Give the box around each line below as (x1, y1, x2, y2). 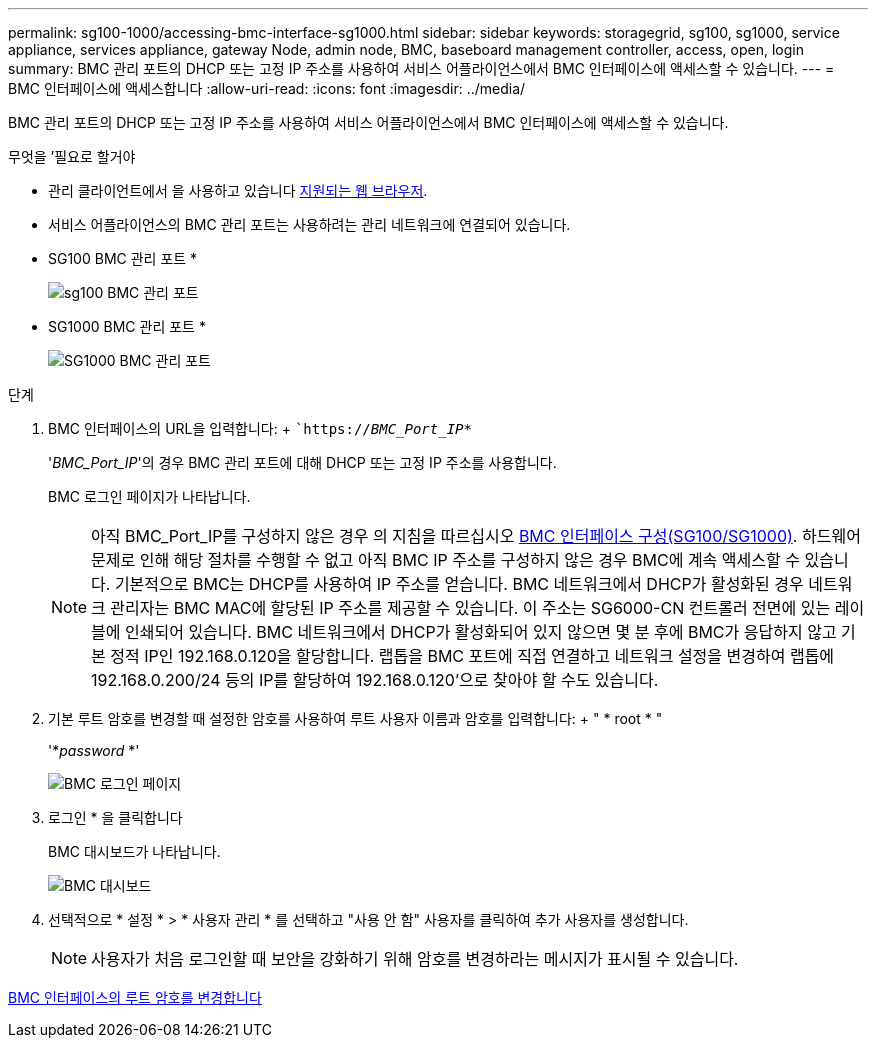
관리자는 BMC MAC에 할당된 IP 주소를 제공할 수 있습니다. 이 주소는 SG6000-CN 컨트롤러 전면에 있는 (110, 598, 831, 618)
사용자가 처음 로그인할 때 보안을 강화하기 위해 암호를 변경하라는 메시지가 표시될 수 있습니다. (91, 949, 739, 969)
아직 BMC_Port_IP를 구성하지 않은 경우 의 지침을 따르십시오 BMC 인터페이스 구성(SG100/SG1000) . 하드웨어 (91, 526, 861, 546)
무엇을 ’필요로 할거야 (8, 148, 136, 165)
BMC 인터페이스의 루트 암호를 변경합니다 (8, 989, 262, 1006)
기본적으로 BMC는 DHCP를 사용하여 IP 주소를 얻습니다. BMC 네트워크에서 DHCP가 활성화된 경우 (114, 574, 804, 594)
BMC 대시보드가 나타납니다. (48, 843, 221, 860)
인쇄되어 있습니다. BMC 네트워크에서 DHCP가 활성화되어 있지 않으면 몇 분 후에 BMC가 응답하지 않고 (125, 622, 837, 642)
